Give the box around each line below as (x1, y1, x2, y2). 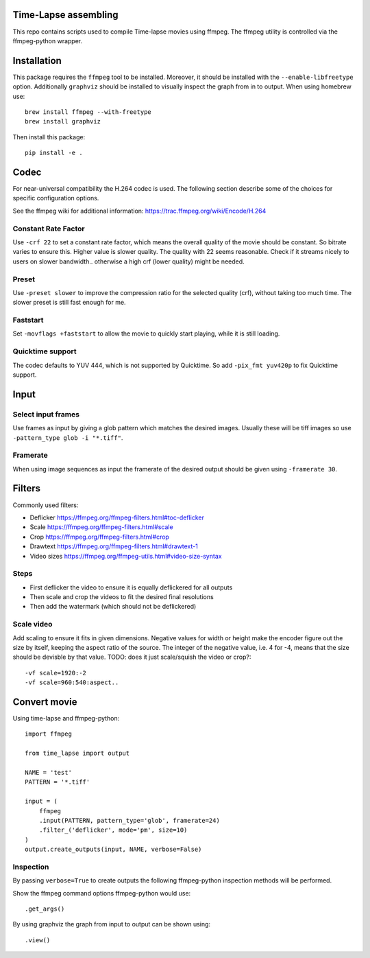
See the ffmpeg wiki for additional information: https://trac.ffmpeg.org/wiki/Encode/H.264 (12, 207, 267, 215)
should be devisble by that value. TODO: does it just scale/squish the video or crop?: (12, 653, 251, 662)
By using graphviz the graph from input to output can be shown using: (12, 920, 211, 928)
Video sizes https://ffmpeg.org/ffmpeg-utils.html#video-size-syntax (29, 552, 222, 560)
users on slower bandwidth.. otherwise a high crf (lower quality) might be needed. (12, 257, 245, 266)
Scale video (12, 620, 53, 629)
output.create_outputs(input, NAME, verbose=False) (25, 845, 202, 854)
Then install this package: (12, 132, 86, 141)
